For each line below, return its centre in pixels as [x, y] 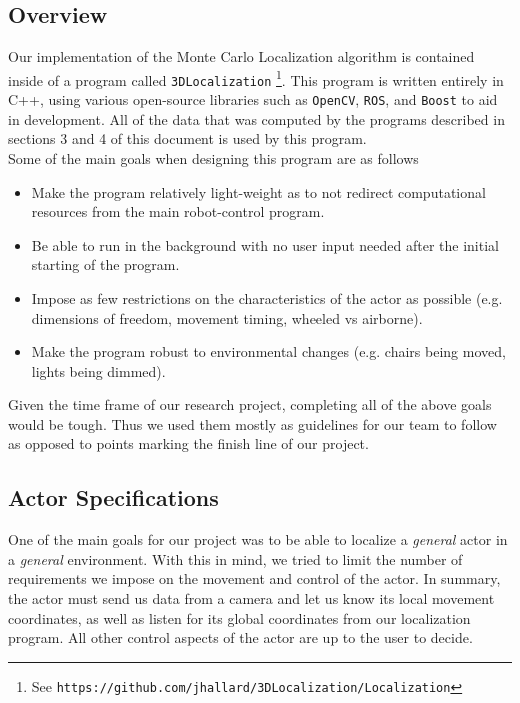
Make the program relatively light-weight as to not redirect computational [258, 191]
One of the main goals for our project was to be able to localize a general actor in [258, 539]
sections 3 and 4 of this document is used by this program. [187, 138]
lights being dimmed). [98, 370]
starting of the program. [105, 264]
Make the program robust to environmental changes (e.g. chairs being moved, [268, 351]
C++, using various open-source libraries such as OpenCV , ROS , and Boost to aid [253, 99]
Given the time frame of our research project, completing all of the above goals [250, 404]
